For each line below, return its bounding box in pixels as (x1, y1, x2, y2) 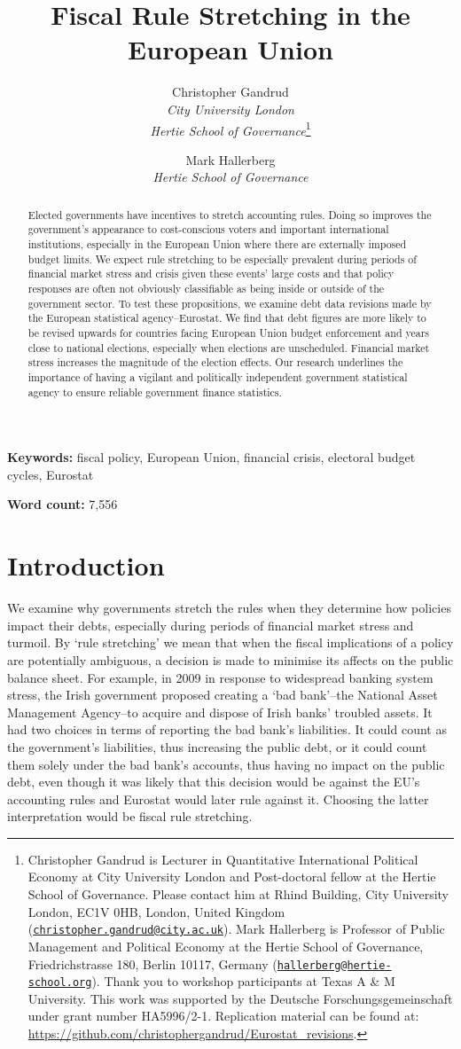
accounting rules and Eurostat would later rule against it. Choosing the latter (7, 789, 429, 808)
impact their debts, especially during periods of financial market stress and (7, 615, 414, 634)
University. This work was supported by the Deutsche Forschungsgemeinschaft (27, 989, 453, 1007)
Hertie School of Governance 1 (150, 118, 311, 139)
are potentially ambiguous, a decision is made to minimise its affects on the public (7, 650, 454, 669)
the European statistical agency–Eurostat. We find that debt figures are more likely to (27, 310, 426, 325)
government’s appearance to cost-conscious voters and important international (27, 222, 389, 237)
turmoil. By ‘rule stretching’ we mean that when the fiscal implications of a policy (7, 633, 454, 652)
